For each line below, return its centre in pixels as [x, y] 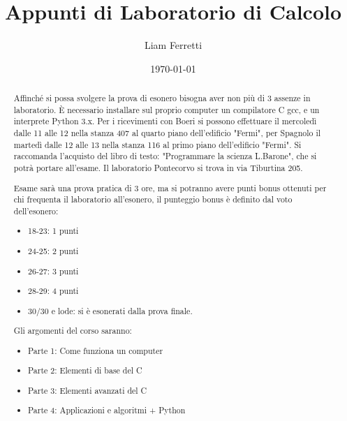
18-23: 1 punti [53, 231]
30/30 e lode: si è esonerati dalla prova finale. [110, 310]
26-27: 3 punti [53, 271]
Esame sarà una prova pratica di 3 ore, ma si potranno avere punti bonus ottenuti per [170, 187]
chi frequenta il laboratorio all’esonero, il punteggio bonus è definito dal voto [153, 199]
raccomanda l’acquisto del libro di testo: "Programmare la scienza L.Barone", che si [165, 156]
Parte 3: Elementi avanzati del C [88, 390]
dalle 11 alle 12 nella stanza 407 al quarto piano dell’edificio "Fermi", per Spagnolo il [167, 133]
